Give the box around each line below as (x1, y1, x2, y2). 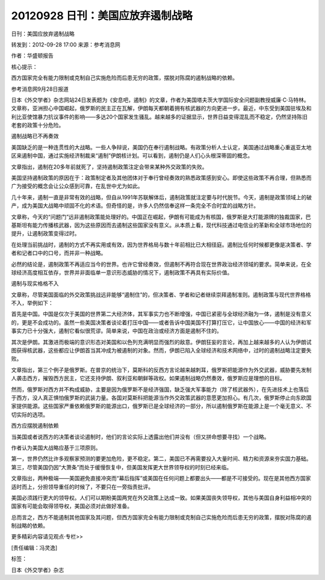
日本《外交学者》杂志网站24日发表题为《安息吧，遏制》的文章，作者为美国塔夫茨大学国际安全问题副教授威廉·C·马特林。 (11, 96, 309, 103)
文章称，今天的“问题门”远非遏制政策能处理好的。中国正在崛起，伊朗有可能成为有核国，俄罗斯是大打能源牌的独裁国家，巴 (11, 213, 311, 220)
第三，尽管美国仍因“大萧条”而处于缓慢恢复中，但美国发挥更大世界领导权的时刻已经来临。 (11, 463, 232, 470)
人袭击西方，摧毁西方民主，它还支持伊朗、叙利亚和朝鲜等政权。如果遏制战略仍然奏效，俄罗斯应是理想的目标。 (11, 375, 285, 382)
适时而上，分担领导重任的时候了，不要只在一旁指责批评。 (11, 483, 153, 490)
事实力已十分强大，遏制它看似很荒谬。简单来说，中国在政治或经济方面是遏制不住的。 (11, 327, 222, 335)
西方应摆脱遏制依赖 (11, 422, 59, 430)
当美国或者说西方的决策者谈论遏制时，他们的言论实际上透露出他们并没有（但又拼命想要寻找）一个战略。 (11, 433, 270, 440)
